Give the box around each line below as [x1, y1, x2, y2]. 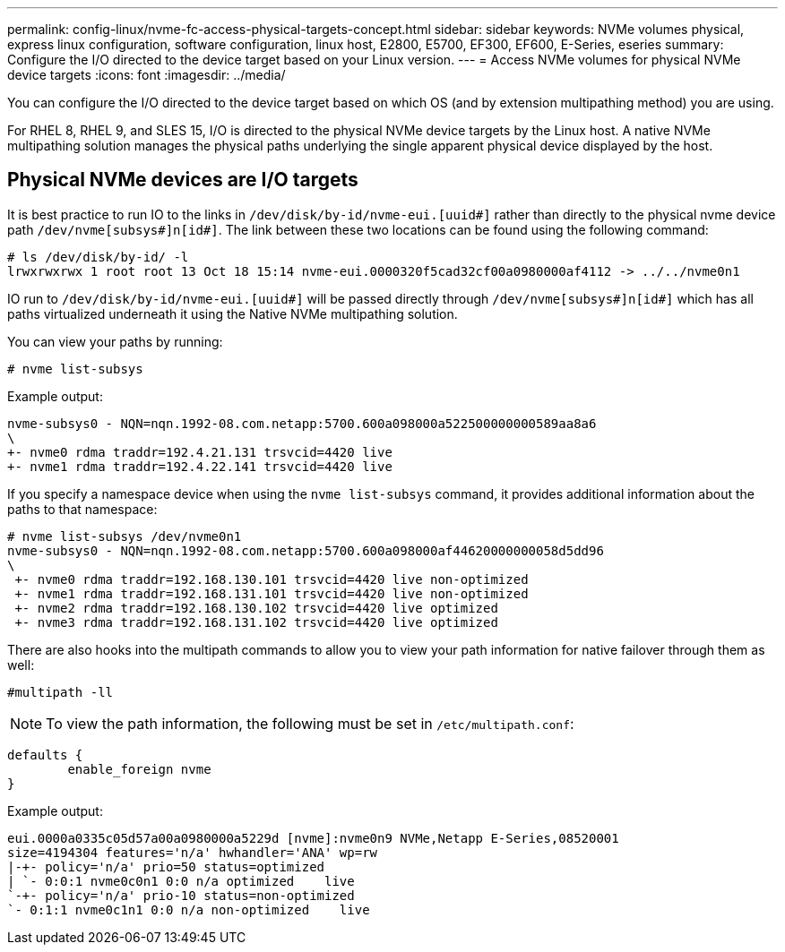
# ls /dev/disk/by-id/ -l [7, 249, 189, 264]
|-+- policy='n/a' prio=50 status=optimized [7, 859, 325, 874]
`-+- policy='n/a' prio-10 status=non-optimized [7, 888, 355, 903]
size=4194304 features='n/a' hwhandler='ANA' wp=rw [7, 845, 378, 860]
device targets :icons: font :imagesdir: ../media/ [7, 67, 286, 82]
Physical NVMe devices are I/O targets [7, 168, 358, 192]
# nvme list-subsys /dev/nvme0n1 [7, 528, 242, 544]
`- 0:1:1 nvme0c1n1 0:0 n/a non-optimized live [7, 902, 370, 917]
